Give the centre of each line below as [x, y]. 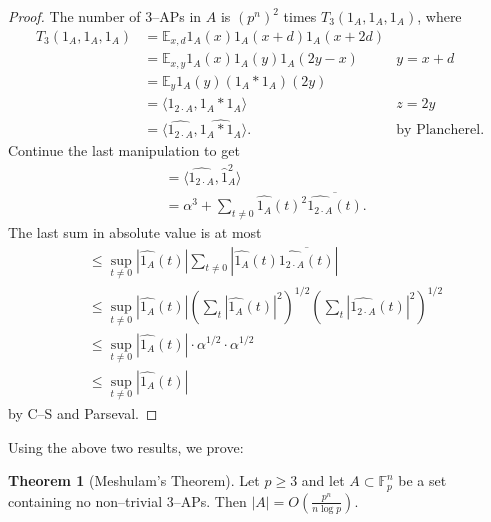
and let [323, 480]
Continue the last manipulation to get [124, 150]
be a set [422, 480]
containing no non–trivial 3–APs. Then [127, 500]
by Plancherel [438, 130]
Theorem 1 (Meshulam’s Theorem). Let [134, 480]
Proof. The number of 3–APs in [105, 16]
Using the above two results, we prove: [126, 446]
